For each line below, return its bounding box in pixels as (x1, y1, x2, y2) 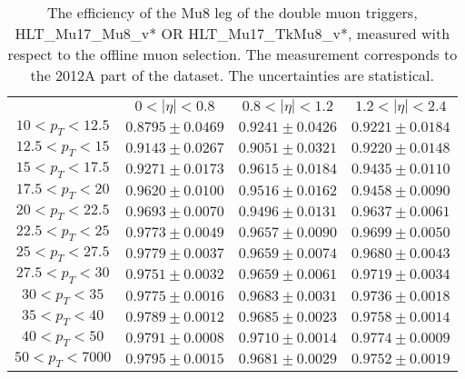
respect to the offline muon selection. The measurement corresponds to (7, 44, 458, 65)
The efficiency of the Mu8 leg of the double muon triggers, (46, 2, 418, 23)
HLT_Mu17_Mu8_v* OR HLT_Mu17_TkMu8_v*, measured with (15, 23, 450, 44)
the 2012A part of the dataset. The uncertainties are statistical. (30, 65, 434, 85)
